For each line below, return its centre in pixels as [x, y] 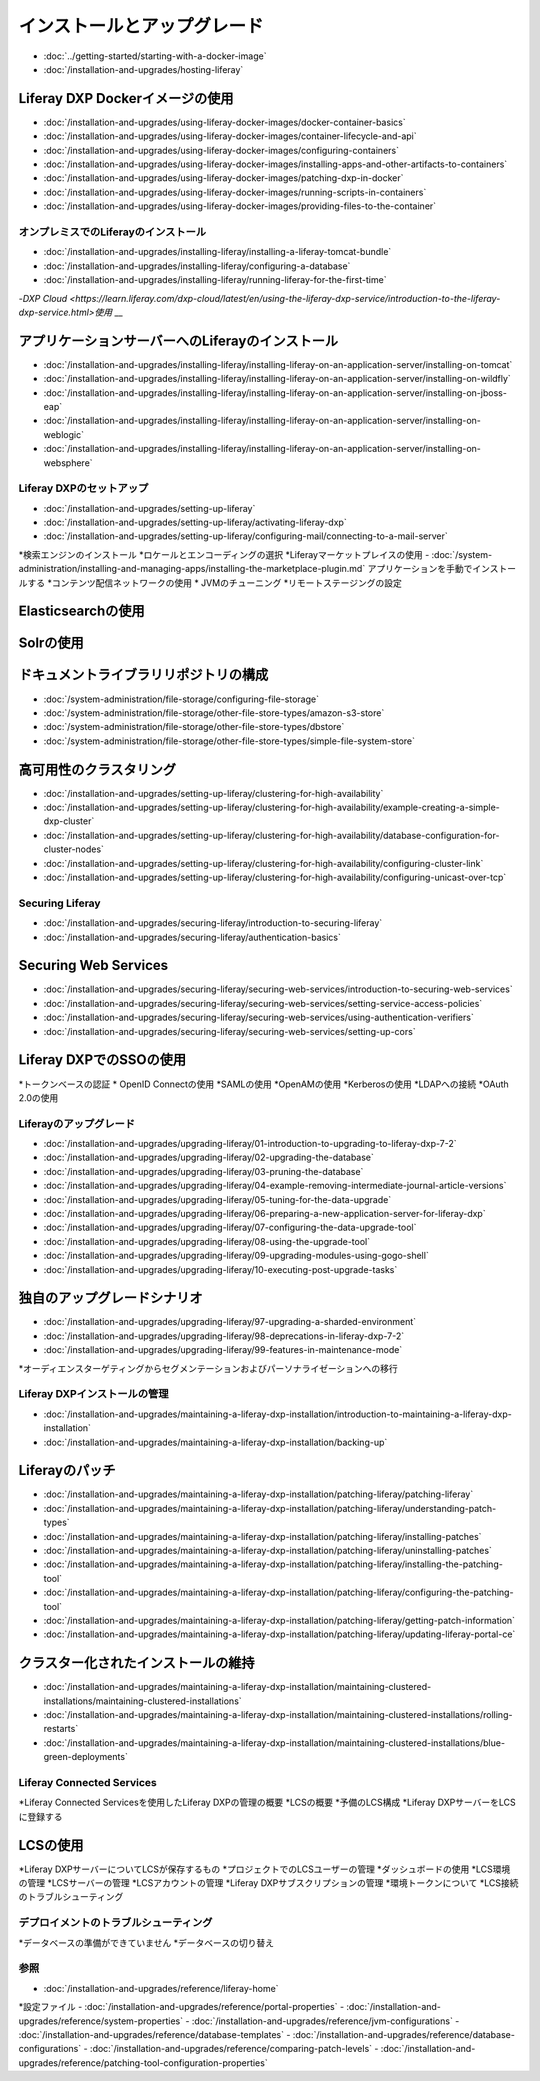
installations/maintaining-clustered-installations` [142, 1701]
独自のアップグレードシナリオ [110, 1298]
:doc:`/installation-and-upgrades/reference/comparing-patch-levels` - [234, 2049]
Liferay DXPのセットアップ [83, 488]
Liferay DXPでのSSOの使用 [102, 1060]
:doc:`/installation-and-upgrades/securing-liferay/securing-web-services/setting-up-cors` [229, 1031]
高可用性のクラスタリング [97, 769]
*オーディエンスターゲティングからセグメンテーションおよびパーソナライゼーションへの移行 [208, 1368]
